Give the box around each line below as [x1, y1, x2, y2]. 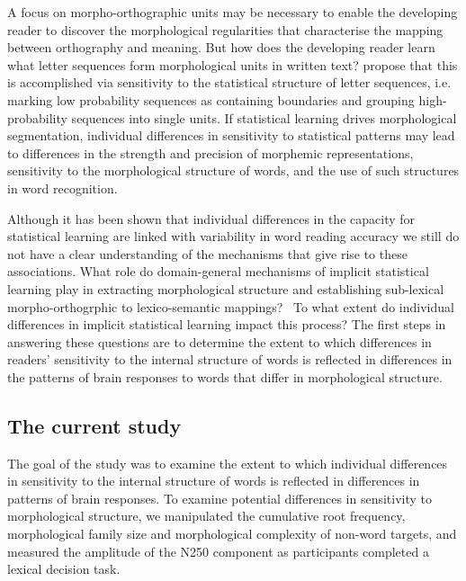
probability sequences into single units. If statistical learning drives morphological [7, 108, 457, 127]
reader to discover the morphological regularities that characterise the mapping [7, 20, 444, 39]
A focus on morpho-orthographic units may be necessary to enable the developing [7, 3, 458, 21]
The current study [7, 411, 182, 439]
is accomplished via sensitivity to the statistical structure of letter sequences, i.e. [7, 73, 452, 92]
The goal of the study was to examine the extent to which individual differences [7, 453, 448, 472]
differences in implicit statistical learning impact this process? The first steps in [7, 315, 446, 334]
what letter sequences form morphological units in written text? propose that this [7, 55, 458, 74]
